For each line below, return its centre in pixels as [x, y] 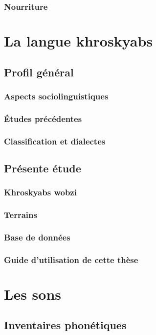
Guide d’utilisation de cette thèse [71, 259]
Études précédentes [43, 118]
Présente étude [43, 168]
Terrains [21, 215]
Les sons [33, 294]
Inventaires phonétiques [65, 325]
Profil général [39, 72]
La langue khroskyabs [78, 41]
